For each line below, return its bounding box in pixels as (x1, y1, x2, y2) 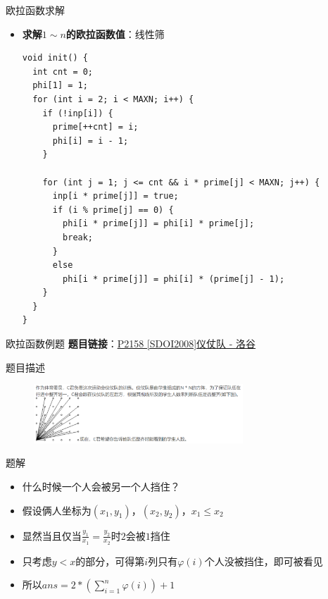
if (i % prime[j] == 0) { (52, 204, 174, 215)
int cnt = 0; (32, 66, 94, 77)
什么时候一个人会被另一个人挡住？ (22, 478, 180, 493)
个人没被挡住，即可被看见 (204, 553, 323, 568)
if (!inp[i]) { (42, 108, 113, 118)
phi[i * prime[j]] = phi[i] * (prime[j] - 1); (63, 273, 285, 284)
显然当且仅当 (22, 528, 82, 543)
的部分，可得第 (75, 553, 145, 568)
